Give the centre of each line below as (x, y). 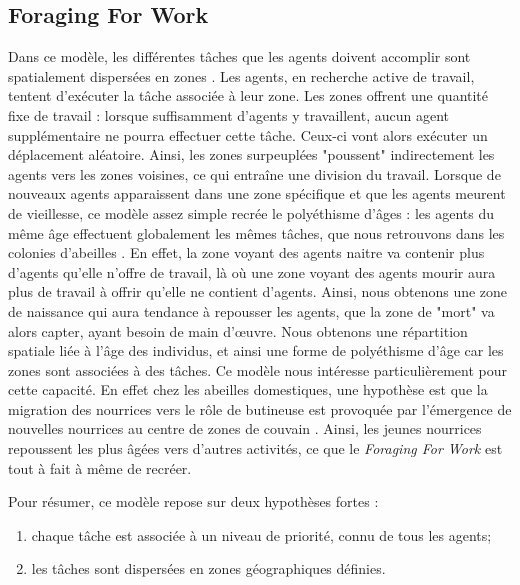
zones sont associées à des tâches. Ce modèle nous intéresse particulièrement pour (257, 369)
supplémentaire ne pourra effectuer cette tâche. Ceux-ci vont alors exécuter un (248, 134)
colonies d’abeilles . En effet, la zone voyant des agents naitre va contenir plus (246, 252)
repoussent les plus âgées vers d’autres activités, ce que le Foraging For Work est (255, 448)
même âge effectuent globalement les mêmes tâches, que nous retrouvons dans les (256, 232)
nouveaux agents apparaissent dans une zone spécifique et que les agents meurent (257, 193)
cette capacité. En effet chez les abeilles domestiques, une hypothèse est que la (248, 389)
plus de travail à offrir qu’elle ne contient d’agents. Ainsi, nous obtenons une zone (258, 291)
